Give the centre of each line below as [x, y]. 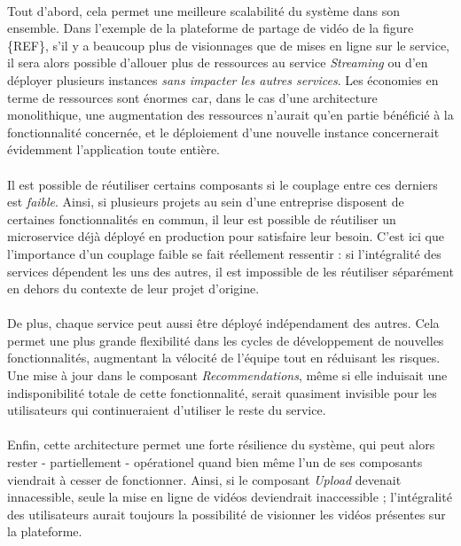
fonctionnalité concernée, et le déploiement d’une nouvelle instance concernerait [223, 132]
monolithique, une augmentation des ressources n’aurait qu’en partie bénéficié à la [230, 115]
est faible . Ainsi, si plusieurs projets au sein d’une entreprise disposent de [206, 202]
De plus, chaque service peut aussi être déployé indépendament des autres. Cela [223, 323]
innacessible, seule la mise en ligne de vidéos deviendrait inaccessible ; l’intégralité [230, 497]
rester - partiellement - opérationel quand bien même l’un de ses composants [215, 462]
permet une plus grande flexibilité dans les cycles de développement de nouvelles [226, 340]
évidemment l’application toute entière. [113, 149]
